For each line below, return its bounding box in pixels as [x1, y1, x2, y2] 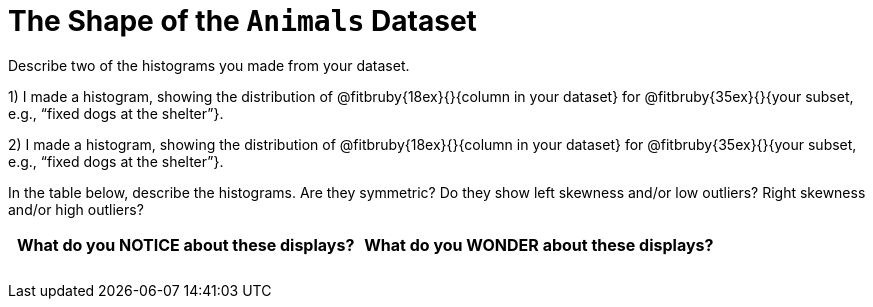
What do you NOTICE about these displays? [16, 234, 355, 255]
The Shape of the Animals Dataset [8, 4, 477, 38]
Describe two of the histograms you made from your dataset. [8, 56, 410, 74]
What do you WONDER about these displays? [364, 234, 714, 255]
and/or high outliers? [8, 200, 144, 218]
